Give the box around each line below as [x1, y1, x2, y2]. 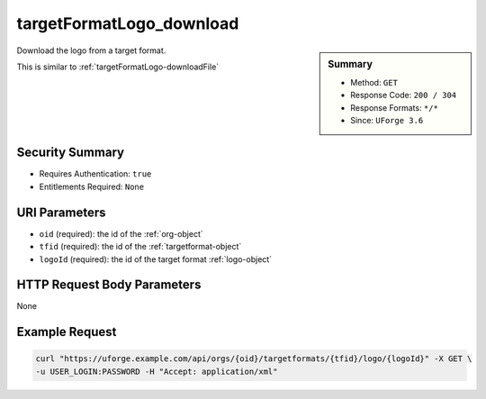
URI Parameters [16, 204, 107, 220]
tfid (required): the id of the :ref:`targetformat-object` [39, 241, 242, 252]
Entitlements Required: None [39, 181, 144, 192]
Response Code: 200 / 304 [350, 90, 457, 101]
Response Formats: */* [350, 102, 438, 113]
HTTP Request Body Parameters [16, 277, 202, 293]
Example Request [16, 324, 117, 340]
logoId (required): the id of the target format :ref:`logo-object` [39, 253, 273, 265]
